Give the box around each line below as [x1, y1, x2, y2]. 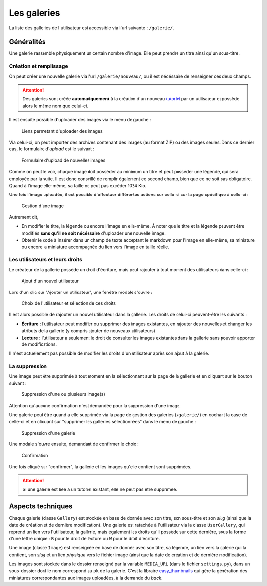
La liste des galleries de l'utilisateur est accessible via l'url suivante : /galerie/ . [9, 25, 174, 31]
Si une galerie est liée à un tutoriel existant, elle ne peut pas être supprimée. [22, 487, 178, 492]
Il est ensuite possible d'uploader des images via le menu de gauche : [9, 117, 151, 123]
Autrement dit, [9, 214, 39, 220]
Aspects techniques [9, 502, 73, 510]
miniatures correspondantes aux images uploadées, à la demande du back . [9, 575, 163, 581]
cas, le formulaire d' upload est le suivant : [9, 146, 95, 152]
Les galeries [9, 7, 60, 18]
